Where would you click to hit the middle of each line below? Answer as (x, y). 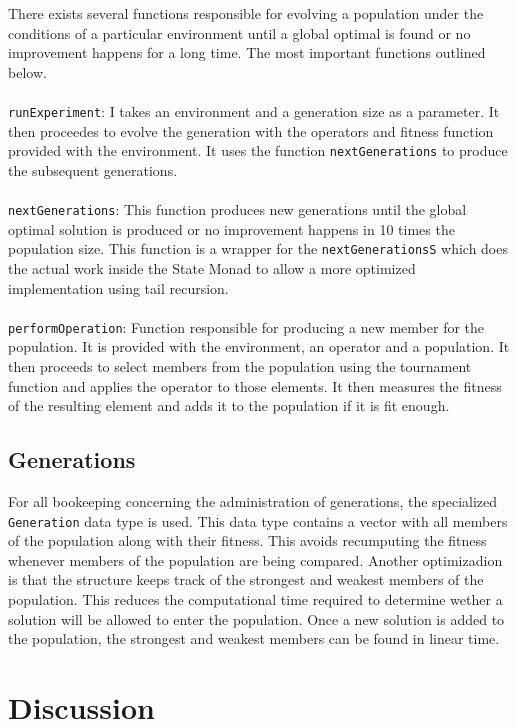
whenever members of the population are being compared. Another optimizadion (255, 559)
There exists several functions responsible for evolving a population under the (246, 13)
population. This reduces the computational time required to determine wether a (255, 599)
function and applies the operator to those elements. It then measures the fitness (255, 385)
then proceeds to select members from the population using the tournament (240, 366)
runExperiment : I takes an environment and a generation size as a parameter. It (254, 110)
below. (27, 71)
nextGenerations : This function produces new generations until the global (237, 209)
